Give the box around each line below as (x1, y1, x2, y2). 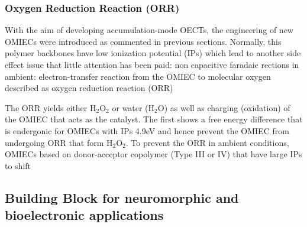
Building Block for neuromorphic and (5, 188, 239, 206)
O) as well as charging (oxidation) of (157, 101, 290, 113)
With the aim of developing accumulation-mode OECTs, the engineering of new (5, 24, 293, 36)
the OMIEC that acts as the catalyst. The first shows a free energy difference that (5, 113, 303, 125)
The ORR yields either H (5, 101, 96, 113)
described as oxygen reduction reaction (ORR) (5, 82, 173, 94)
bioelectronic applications (5, 206, 164, 224)
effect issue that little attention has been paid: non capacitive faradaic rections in (5, 59, 299, 70)
